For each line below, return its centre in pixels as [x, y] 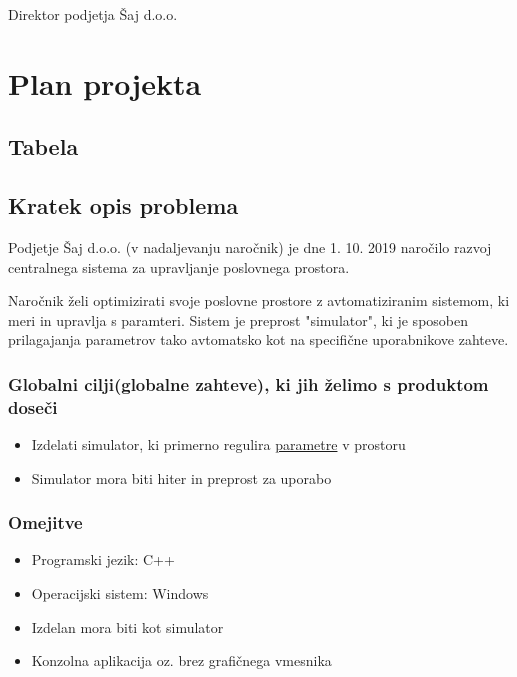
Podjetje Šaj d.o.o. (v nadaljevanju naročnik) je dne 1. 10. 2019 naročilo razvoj [250, 246]
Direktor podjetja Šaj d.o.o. [93, 14]
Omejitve [45, 522]
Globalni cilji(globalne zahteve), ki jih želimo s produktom [248, 383]
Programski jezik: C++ [103, 559]
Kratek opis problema [123, 205]
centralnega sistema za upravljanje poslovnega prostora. [179, 266]
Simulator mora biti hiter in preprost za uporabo [181, 477]
